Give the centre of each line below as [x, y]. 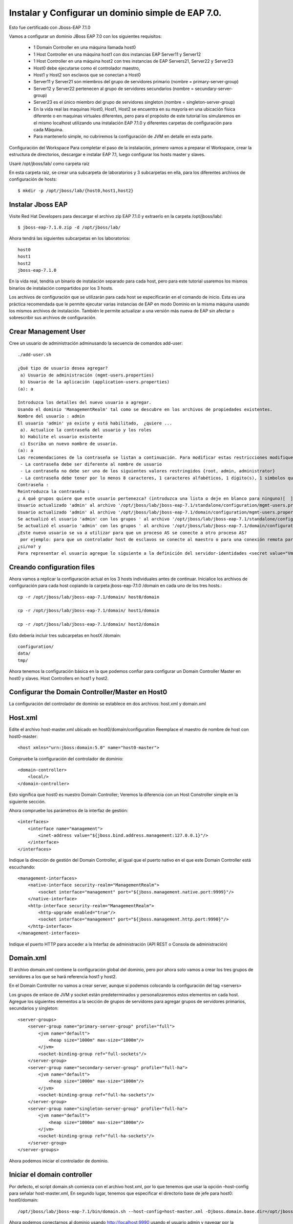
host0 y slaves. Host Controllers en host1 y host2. [59, 678]
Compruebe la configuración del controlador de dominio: [66, 758]
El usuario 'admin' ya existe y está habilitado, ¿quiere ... [95, 423]
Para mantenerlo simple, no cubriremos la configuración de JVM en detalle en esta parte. [123, 137]
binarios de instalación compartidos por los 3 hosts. [61, 288]
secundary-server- [214, 89]
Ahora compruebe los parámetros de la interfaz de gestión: [69, 810]
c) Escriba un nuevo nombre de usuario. [69, 444]
